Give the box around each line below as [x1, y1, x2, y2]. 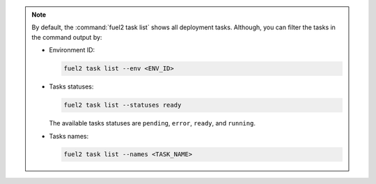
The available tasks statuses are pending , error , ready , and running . [49, 119, 256, 128]
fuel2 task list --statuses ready [63, 101, 182, 109]
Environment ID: [49, 46, 95, 54]
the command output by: [31, 33, 102, 41]
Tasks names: [49, 132, 89, 140]
